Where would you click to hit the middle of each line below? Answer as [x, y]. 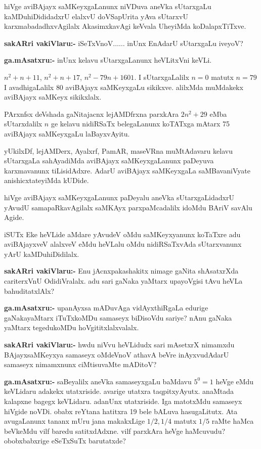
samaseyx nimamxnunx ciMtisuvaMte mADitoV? [80, 364]
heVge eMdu [235, 381]
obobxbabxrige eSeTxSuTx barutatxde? [65, 441]
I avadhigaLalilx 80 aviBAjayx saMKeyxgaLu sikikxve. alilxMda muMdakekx [124, 87]
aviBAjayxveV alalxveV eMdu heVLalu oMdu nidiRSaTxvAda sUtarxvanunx [123, 244]
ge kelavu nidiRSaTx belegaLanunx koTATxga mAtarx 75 [140, 124]
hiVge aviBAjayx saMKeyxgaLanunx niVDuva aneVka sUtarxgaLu [108, 6]
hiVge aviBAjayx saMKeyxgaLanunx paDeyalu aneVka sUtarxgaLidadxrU [119, 197]
